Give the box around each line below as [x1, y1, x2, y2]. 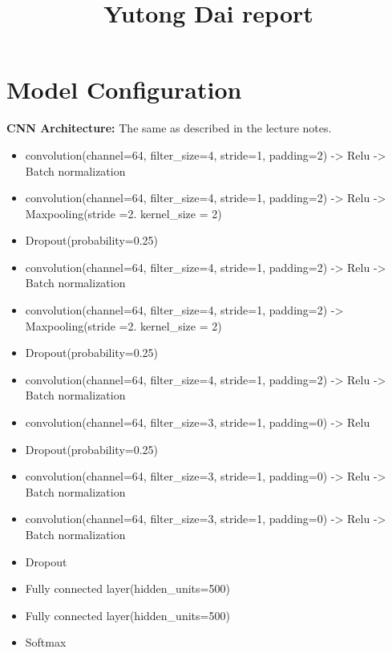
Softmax [25, 634, 67, 651]
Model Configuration [6, 73, 242, 106]
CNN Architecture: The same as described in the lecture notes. [6, 120, 332, 136]
